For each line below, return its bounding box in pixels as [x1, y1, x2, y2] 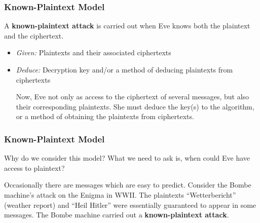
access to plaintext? [4, 162, 65, 173]
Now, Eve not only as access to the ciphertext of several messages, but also [16, 91, 249, 102]
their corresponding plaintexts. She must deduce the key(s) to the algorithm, [16, 101, 254, 111]
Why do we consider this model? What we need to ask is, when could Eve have [4, 153, 250, 163]
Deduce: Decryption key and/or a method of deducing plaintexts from [16, 64, 233, 75]
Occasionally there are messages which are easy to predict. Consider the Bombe [4, 179, 251, 190]
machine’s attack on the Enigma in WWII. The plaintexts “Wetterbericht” [4, 189, 236, 200]
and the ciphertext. [4, 30, 64, 41]
